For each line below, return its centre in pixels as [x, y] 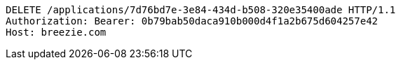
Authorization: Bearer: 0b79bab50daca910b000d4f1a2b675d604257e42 [192, 21]
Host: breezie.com [56, 32]
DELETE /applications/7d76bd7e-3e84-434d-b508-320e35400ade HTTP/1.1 [201, 10]
